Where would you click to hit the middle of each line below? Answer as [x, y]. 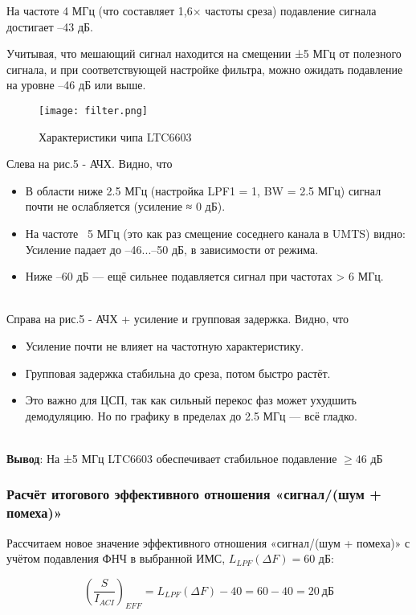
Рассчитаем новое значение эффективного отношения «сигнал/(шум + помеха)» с [208, 542]
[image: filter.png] [94, 111]
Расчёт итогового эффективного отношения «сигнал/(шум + [194, 494]
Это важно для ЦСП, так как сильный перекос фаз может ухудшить [191, 400]
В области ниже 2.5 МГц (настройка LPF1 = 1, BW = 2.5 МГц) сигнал [203, 190]
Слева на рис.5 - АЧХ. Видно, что [90, 164]
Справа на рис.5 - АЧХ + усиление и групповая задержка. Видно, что [177, 319]
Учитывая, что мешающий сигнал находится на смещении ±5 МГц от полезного [204, 53]
